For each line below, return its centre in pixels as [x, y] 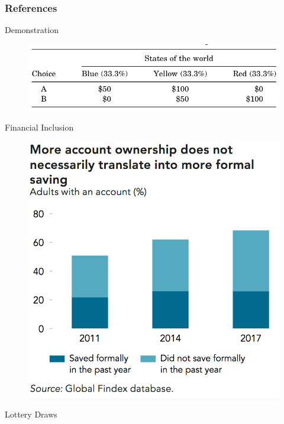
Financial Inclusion [39, 127]
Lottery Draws [31, 414]
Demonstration [32, 30]
